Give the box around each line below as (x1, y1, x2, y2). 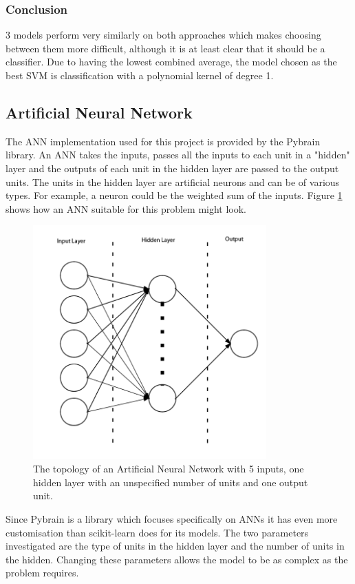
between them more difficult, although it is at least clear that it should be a (6, 41, 325, 55)
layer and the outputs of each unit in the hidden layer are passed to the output (6, 160, 339, 175)
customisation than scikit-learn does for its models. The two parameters (6, 525, 309, 539)
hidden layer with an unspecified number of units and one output (33, 474, 308, 489)
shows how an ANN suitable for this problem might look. (6, 201, 246, 216)
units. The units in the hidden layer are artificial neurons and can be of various (6, 174, 340, 189)
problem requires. (6, 565, 79, 580)
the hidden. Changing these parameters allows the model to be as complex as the (6, 552, 348, 566)
